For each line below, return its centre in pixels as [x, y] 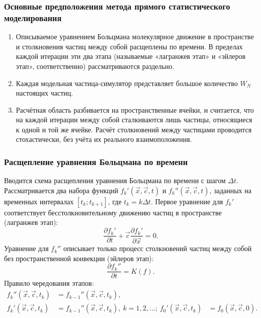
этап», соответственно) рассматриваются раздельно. [95, 66]
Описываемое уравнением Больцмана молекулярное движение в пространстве [135, 36]
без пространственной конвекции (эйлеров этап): [79, 258]
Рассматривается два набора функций [61, 190]
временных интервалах [39, 201]
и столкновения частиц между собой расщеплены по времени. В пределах [129, 46]
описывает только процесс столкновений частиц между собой [157, 248]
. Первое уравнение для [187, 201]
